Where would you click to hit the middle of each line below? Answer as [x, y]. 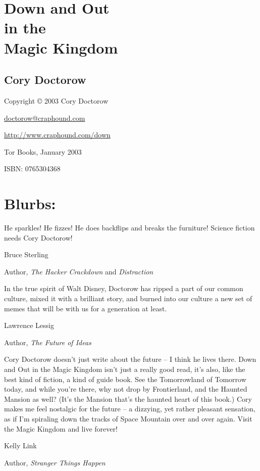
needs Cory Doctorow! [38, 237]
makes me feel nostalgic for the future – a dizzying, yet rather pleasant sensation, [130, 409]
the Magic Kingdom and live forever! [61, 428]
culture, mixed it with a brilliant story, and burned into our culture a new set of [128, 298]
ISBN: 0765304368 [32, 169]
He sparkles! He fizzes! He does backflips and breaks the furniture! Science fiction [129, 228]
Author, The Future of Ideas [48, 342]
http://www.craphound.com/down [57, 135]
